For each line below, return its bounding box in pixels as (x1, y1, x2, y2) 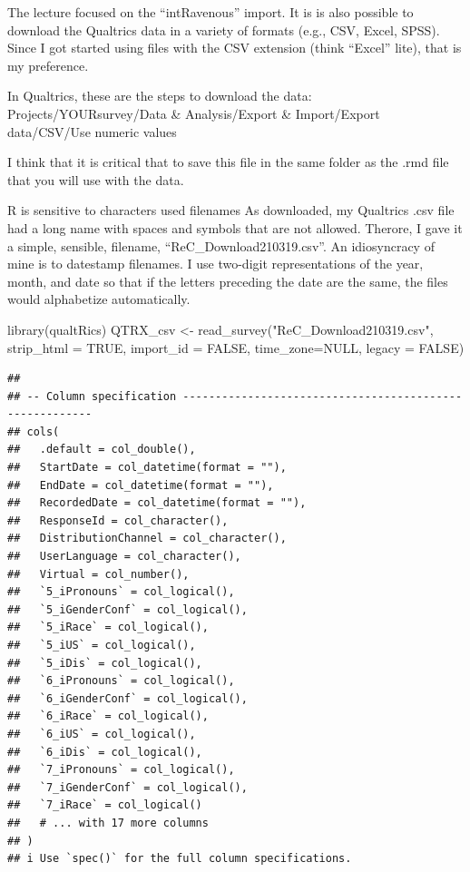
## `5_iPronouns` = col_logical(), (7, 585, 235, 599)
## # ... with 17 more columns (7, 816, 209, 829)
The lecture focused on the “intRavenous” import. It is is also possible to (7, 3, 414, 21)
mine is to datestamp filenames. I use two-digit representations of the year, (7, 254, 424, 273)
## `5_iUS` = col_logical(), (7, 639, 196, 652)
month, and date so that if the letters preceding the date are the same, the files (7, 271, 448, 290)
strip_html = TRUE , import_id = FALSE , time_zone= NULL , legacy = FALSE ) (7, 338, 465, 357)
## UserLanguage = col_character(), (7, 550, 241, 563)
